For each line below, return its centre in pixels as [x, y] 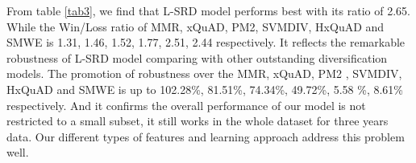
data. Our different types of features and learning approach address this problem [206, 136]
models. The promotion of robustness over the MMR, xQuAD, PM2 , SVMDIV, [204, 73]
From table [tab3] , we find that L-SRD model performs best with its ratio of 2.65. [208, 10]
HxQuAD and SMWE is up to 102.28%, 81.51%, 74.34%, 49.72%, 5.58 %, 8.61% [205, 89]
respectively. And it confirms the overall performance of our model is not [186, 105]
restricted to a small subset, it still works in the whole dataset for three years [198, 121]
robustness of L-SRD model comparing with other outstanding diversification [197, 57]
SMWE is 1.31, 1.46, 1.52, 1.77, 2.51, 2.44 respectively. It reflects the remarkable [206, 42]
